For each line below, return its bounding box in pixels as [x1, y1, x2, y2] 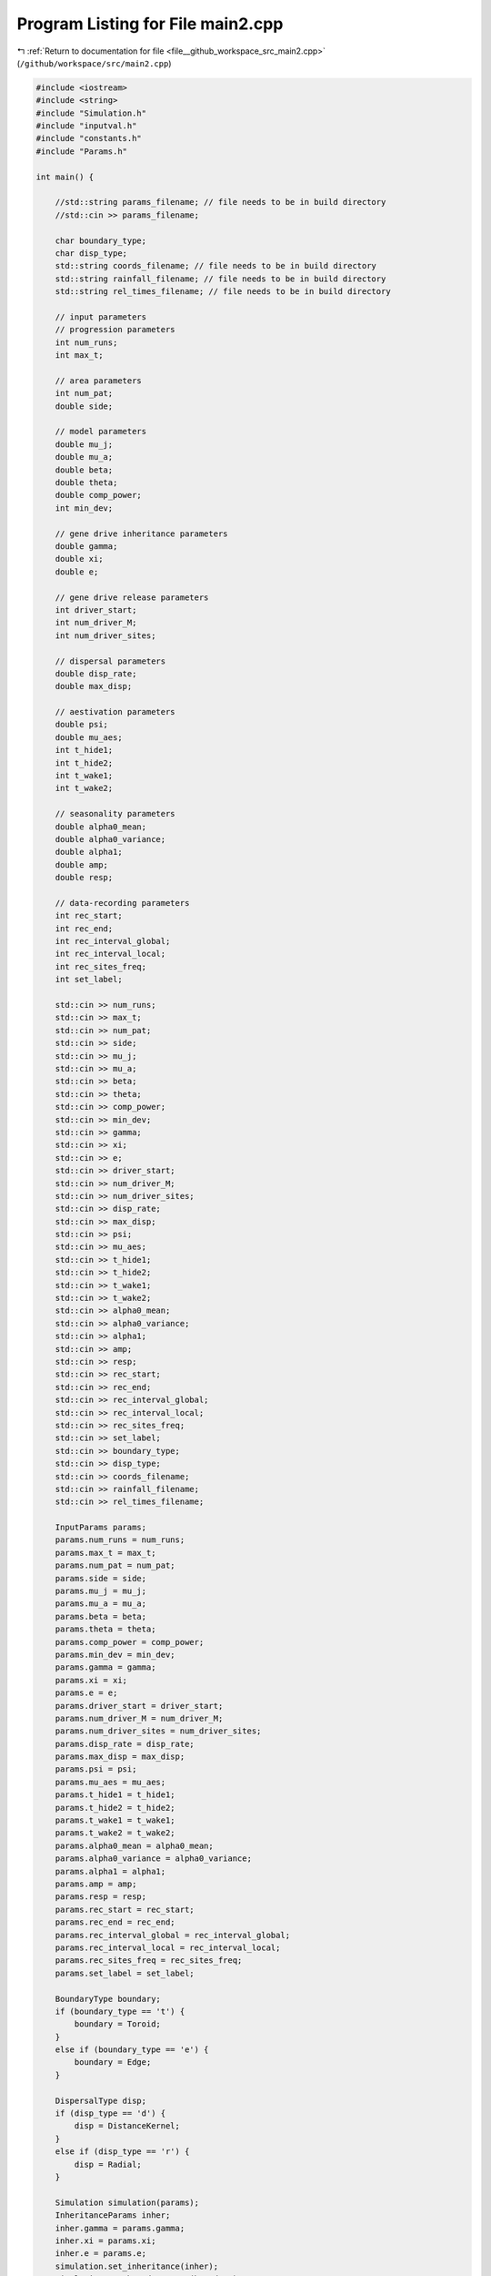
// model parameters [55, 426, 147, 437]
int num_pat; [55, 388, 114, 399]
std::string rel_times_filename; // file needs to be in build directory [55, 287, 391, 297]
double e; [55, 566, 99, 577]
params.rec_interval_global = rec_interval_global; [55, 1930, 291, 1940]
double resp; [55, 872, 114, 883]
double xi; [55, 554, 104, 564]
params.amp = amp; [55, 1879, 137, 1889]
